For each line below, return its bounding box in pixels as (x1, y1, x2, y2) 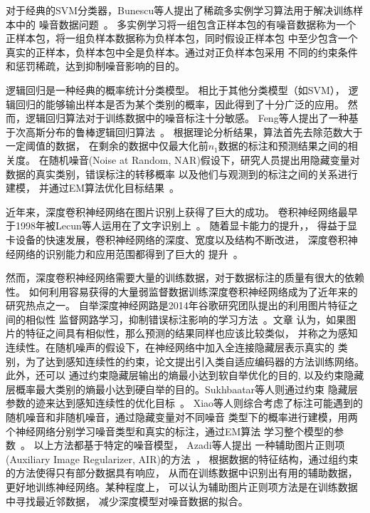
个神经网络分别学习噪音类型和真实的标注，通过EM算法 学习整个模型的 (6, 423, 334, 438)
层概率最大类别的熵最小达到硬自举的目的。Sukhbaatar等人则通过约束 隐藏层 (6, 381, 358, 396)
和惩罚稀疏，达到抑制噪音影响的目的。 (6, 58, 185, 73)
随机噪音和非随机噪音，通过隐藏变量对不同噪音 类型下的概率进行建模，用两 (6, 410, 358, 425)
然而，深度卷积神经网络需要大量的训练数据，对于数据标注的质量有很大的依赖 (6, 270, 364, 285)
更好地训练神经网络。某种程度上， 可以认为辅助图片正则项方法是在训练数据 (6, 480, 358, 494)
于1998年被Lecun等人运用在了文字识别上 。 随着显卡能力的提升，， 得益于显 (6, 218, 358, 233)
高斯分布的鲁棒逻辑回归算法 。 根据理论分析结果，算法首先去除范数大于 (25, 124, 363, 139)
